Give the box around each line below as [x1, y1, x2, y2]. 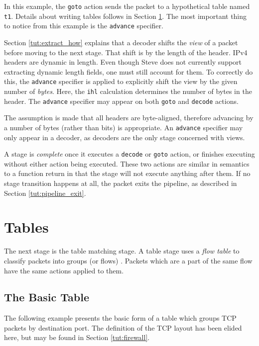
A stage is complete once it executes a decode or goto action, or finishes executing [4, 149, 255, 159]
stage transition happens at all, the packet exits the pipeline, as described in [4, 178, 237, 188]
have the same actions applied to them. [4, 265, 124, 275]
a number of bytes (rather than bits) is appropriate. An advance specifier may [4, 122, 243, 132]
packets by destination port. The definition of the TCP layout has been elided [4, 322, 242, 333]
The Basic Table [4, 289, 89, 305]
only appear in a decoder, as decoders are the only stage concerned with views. [4, 132, 245, 142]
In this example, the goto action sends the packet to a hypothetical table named [4, 1, 250, 11]
